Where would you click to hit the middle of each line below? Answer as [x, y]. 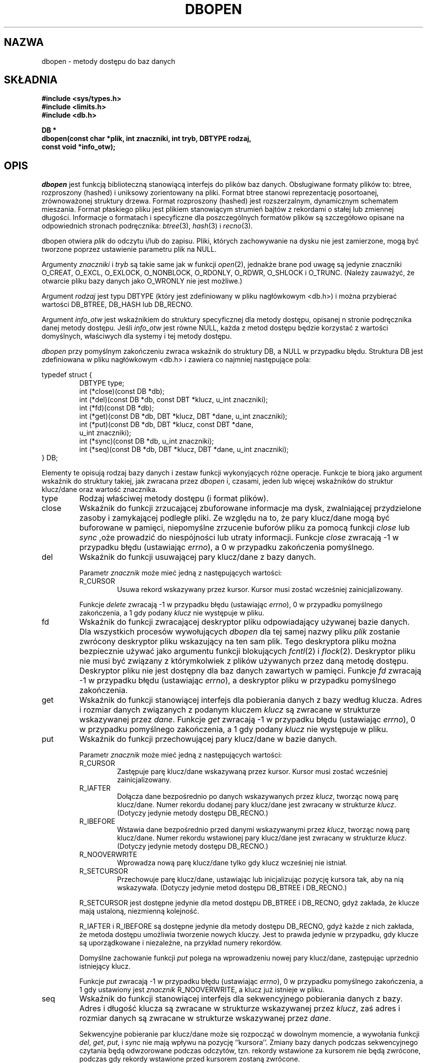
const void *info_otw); [78, 147]
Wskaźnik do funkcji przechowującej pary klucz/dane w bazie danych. [208, 739]
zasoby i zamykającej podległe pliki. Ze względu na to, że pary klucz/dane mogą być [234, 518]
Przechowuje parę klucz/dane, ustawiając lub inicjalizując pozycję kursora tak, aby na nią [261, 879]
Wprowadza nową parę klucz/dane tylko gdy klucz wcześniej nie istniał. [232, 863]
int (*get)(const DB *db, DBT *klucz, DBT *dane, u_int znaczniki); [183, 416]
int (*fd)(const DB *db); [116, 408]
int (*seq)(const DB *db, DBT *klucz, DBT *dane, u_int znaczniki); [184, 450]
